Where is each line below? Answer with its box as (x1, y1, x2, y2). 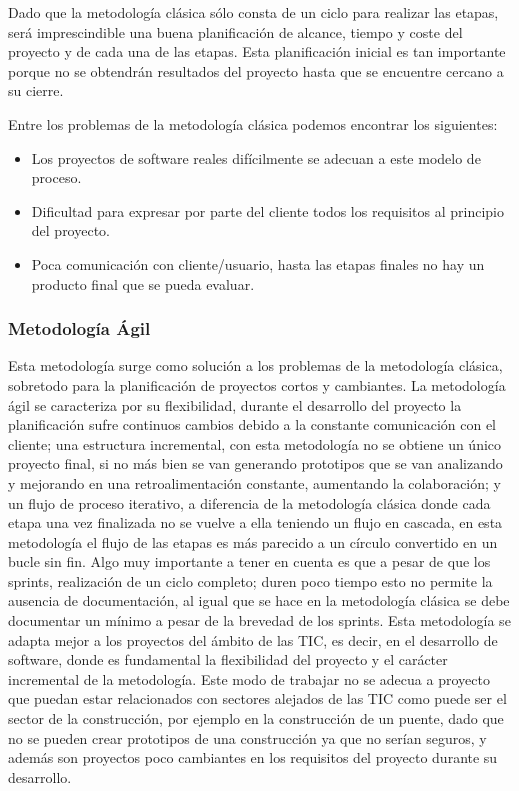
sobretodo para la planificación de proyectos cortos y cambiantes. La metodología (8, 374, 506, 395)
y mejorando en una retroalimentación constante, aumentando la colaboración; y (8, 472, 501, 493)
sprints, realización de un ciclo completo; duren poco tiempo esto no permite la (8, 570, 493, 591)
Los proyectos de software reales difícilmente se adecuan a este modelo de (31, 147, 481, 168)
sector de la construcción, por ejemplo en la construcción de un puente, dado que (8, 708, 504, 729)
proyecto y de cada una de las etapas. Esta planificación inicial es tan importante (8, 41, 506, 62)
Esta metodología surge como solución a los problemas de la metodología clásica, (8, 355, 503, 376)
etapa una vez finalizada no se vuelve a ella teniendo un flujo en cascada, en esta (8, 512, 503, 533)
